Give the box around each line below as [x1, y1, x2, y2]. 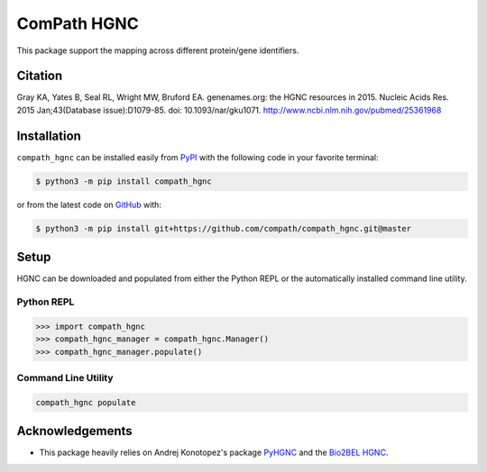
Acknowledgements [16, 423, 133, 439]
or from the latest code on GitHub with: [16, 199, 162, 210]
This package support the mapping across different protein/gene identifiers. [16, 45, 299, 56]
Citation [16, 68, 63, 84]
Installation [16, 128, 81, 143]
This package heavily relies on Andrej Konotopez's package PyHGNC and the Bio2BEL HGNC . [39, 447, 389, 458]
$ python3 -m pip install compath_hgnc [35, 176, 212, 186]
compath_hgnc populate [35, 397, 136, 407]
